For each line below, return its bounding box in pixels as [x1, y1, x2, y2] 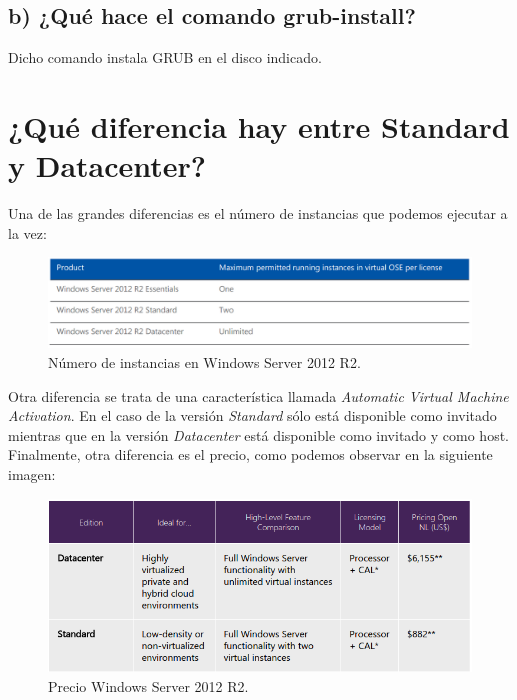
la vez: [8, 222, 47, 243]
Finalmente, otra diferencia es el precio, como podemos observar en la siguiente [8, 444, 493, 465]
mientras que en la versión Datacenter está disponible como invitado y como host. [8, 424, 510, 445]
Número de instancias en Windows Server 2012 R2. [48, 351, 361, 372]
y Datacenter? [8, 145, 207, 186]
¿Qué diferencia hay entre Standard [8, 105, 510, 146]
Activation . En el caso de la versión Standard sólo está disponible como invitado [8, 405, 497, 426]
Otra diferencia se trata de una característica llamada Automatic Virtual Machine [8, 385, 509, 406]
